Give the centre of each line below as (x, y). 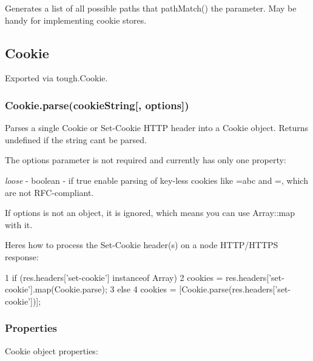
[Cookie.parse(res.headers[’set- (235, 289)
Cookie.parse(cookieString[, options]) (97, 105)
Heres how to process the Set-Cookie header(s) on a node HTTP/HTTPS (142, 245)
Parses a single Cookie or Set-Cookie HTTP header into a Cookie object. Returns (156, 128)
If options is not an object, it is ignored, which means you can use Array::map (150, 213)
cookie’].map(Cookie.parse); (56, 289)
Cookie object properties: (52, 350)
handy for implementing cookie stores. (76, 20)
